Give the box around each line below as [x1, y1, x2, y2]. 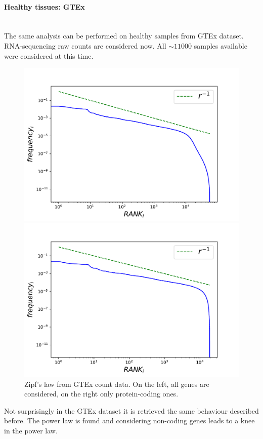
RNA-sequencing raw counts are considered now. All [4, 40, 166, 51]
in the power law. [4, 425, 58, 436]
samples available [194, 40, 247, 51]
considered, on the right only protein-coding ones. [24, 388, 179, 399]
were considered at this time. [4, 50, 94, 61]
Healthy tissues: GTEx [4, 1, 85, 12]
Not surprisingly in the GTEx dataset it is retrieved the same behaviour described [4, 405, 259, 416]
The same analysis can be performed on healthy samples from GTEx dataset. [4, 30, 244, 41]
